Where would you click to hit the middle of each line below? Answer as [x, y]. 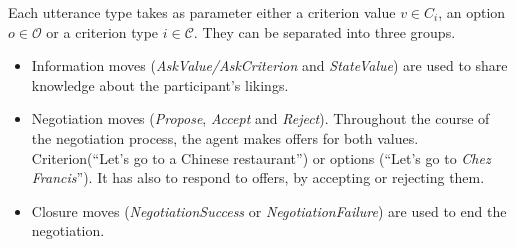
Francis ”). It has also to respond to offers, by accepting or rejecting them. [258, 177]
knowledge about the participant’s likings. [160, 84]
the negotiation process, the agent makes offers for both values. [225, 137]
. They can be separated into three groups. [324, 31]
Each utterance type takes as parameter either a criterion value [202, 12]
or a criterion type [102, 31]
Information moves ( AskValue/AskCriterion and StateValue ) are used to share [269, 65]
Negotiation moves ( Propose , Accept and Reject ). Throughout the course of [260, 118]
